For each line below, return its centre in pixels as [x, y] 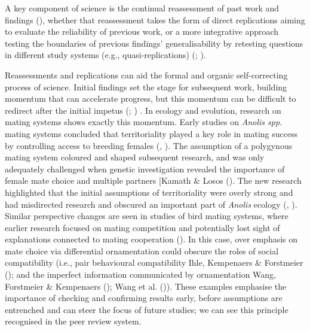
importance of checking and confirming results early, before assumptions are [144, 298]
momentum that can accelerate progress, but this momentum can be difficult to [151, 98]
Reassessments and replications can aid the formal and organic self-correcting [146, 75]
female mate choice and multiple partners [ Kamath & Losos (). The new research [153, 180]
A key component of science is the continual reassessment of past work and [142, 8]
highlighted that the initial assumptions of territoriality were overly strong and [149, 192]
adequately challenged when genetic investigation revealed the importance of [145, 168]
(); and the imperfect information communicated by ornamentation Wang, [140, 274]
